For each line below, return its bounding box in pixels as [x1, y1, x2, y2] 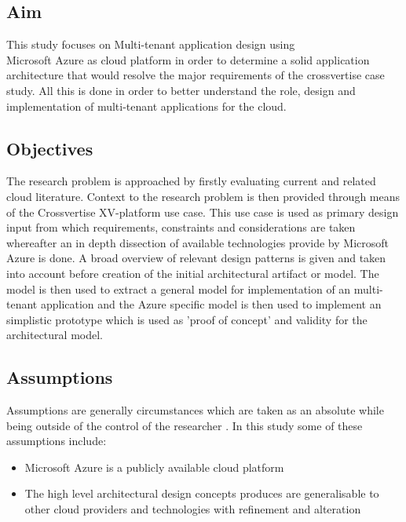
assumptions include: [6, 433, 107, 449]
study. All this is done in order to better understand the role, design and [6, 82, 356, 98]
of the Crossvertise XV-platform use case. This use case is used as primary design [6, 203, 399, 220]
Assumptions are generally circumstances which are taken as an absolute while [6, 402, 384, 418]
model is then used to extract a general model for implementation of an [6, 280, 351, 297]
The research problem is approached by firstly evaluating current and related [6, 173, 376, 189]
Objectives [6, 136, 93, 160]
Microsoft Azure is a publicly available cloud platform [24, 458, 284, 475]
